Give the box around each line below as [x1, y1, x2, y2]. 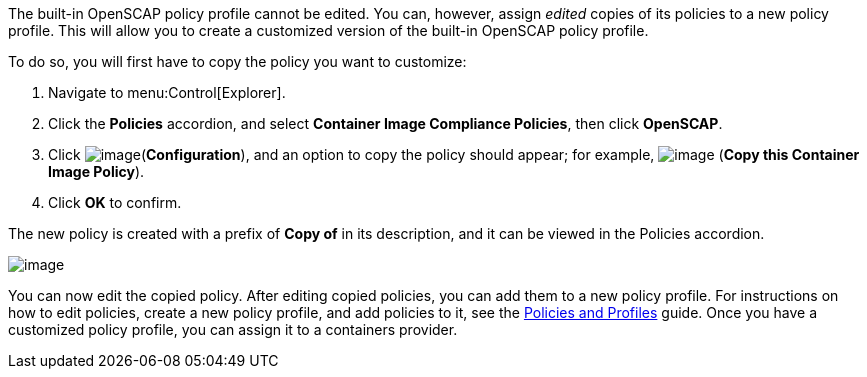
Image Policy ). [48, 163, 145, 180]
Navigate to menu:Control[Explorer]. [48, 84, 286, 101]
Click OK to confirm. [48, 194, 182, 211]
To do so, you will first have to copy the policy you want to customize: [8, 53, 467, 70]
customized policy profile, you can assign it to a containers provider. [8, 321, 458, 338]
